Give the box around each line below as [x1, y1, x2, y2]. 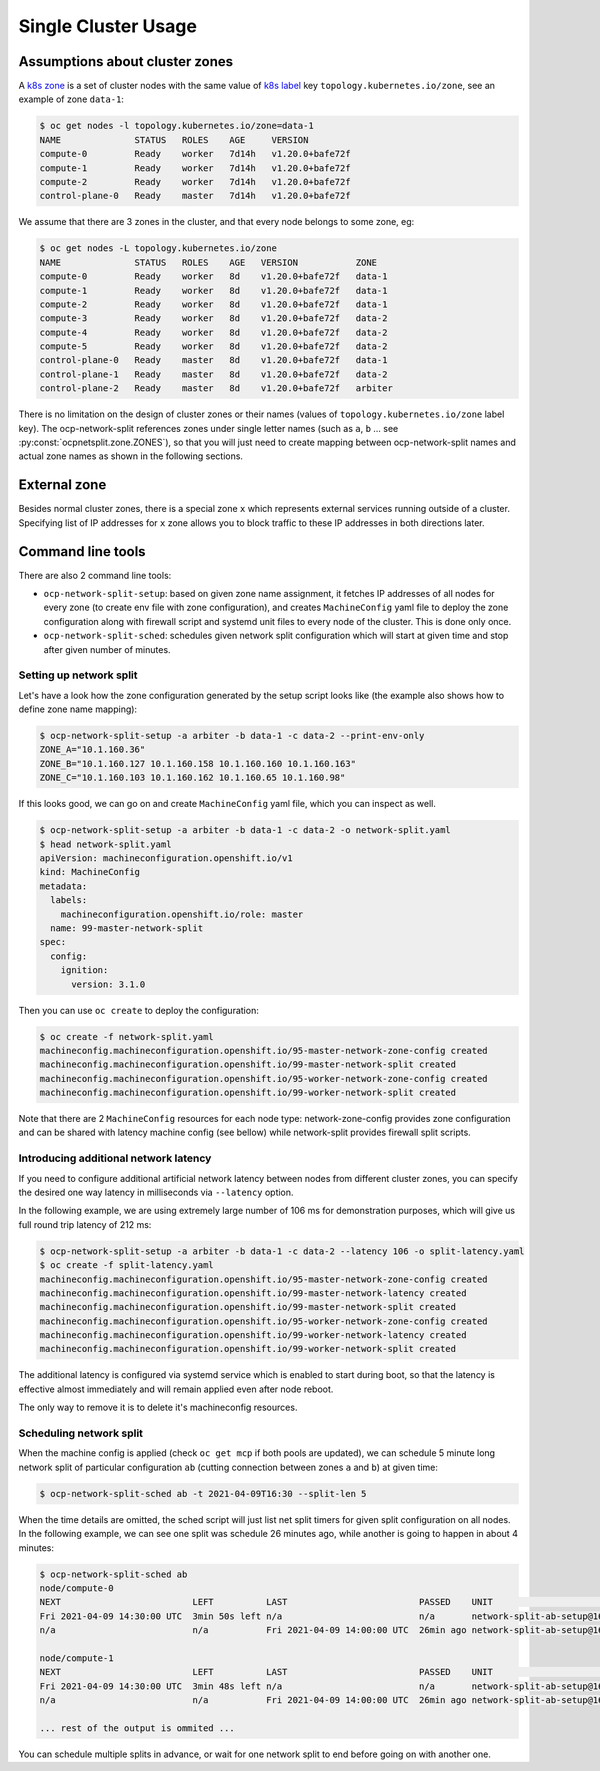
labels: [50, 895, 88, 906]
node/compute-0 [39, 1582, 114, 1594]
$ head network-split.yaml [39, 838, 172, 850]
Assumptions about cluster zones [18, 53, 234, 70]
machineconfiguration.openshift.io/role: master [60, 908, 304, 920]
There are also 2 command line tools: [18, 569, 172, 581]
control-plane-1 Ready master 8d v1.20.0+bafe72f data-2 [39, 368, 388, 380]
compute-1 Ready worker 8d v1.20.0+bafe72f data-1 [39, 285, 388, 296]
